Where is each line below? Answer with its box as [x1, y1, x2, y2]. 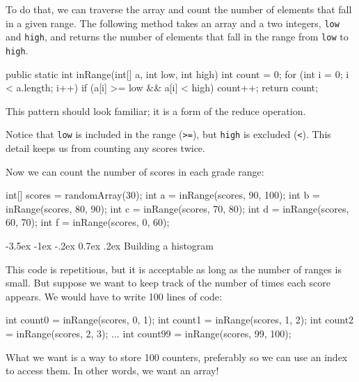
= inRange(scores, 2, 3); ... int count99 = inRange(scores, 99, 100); [6, 326, 292, 340]
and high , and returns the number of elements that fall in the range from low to [6, 29, 349, 44]
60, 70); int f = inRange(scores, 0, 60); [6, 215, 170, 229]
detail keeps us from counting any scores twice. [6, 141, 205, 155]
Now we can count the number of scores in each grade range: [6, 164, 264, 178]
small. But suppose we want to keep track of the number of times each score [6, 275, 330, 290]
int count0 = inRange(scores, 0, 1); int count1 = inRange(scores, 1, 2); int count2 [6, 312, 354, 327]
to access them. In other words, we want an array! [6, 363, 219, 378]
